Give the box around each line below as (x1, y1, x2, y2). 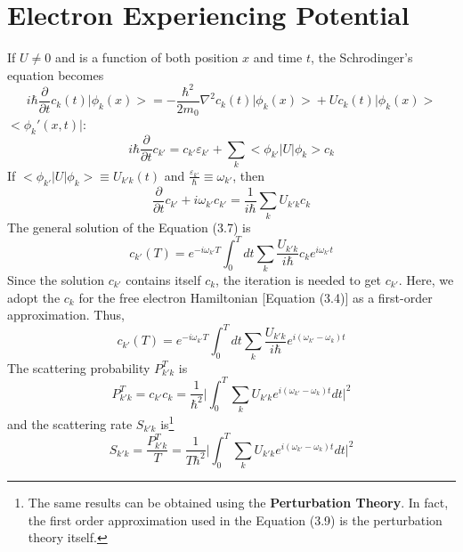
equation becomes (7, 65, 104, 84)
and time (253, 48, 303, 67)
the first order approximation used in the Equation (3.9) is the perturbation (28, 510, 443, 529)
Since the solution (7, 270, 104, 288)
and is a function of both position (54, 48, 239, 67)
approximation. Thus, (7, 305, 125, 324)
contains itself (126, 270, 201, 288)
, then (232, 166, 265, 184)
